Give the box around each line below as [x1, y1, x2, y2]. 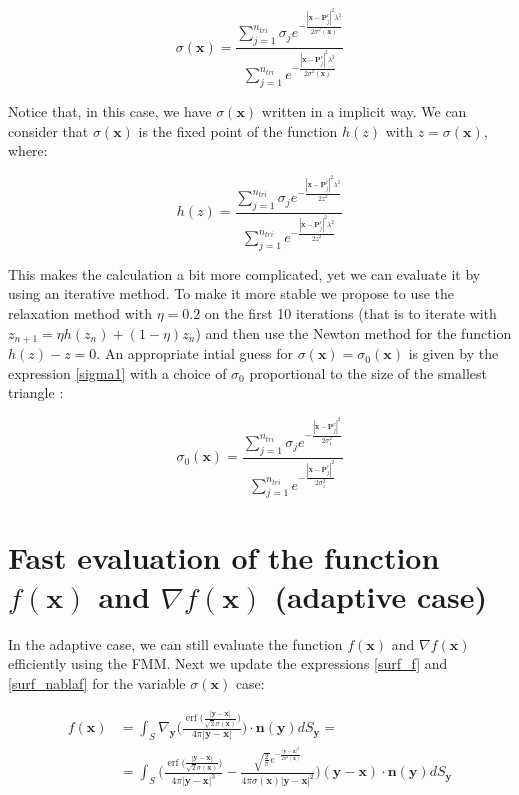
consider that [8, 120, 89, 141]
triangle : [8, 382, 64, 403]
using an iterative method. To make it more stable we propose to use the [8, 283, 455, 304]
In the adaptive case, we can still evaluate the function [8, 633, 343, 654]
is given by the [408, 343, 499, 364]
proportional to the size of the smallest [249, 362, 487, 383]
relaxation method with [8, 303, 152, 324]
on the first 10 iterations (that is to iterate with [204, 303, 497, 324]
